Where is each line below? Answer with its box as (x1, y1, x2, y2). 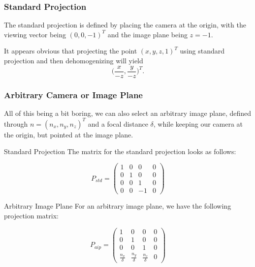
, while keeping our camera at (153, 118, 243, 129)
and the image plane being (107, 29, 188, 39)
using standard (180, 46, 225, 56)
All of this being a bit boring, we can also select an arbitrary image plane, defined (4, 107, 252, 118)
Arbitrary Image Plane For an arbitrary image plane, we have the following (4, 201, 231, 211)
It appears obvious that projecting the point (4, 46, 137, 56)
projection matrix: (4, 210, 59, 220)
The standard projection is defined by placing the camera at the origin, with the (4, 20, 246, 30)
